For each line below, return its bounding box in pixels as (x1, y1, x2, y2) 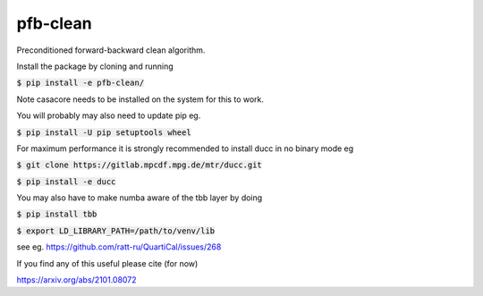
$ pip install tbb (16, 209, 97, 219)
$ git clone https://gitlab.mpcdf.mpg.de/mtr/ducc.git (16, 160, 263, 170)
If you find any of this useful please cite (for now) (16, 258, 199, 268)
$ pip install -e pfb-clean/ (16, 78, 145, 89)
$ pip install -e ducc (16, 176, 116, 187)
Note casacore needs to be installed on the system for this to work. (16, 94, 264, 105)
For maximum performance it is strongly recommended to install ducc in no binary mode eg (16, 143, 354, 154)
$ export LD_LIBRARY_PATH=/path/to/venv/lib (16, 225, 216, 236)
